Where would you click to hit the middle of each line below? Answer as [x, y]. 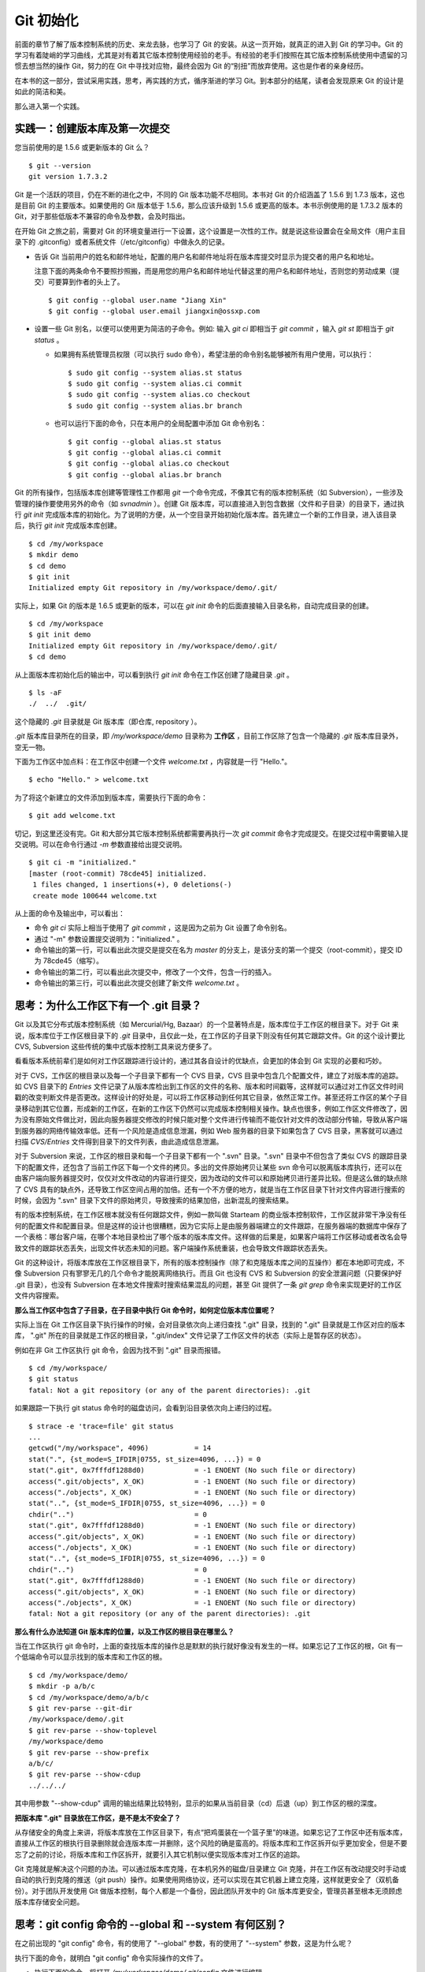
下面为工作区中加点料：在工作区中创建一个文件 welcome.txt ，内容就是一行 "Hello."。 [153, 761]
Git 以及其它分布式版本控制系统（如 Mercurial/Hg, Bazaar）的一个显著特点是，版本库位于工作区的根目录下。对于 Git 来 [207, 1025]
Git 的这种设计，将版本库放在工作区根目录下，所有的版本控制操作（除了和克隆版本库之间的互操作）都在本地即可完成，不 [210, 1262]
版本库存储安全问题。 [49, 1902]
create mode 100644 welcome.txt [95, 896]
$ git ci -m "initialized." [83, 863]
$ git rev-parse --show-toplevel [93, 1730]
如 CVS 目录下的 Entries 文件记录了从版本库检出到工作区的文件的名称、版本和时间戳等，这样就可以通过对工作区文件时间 [209, 1087]
